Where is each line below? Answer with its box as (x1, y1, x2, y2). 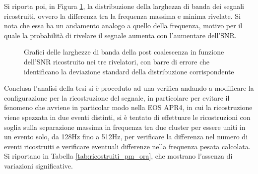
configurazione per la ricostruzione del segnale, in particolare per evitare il (4, 92, 230, 103)
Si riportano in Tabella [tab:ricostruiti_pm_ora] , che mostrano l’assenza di (4, 151, 233, 161)
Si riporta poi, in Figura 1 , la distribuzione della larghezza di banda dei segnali (4, 1, 245, 11)
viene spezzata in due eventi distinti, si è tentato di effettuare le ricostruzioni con (4, 112, 251, 122)
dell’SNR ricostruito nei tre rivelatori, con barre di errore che (24, 56, 210, 66)
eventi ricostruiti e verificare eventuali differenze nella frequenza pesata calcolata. (4, 141, 251, 151)
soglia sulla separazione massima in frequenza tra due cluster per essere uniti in (4, 121, 246, 132)
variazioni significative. (4, 160, 73, 171)
